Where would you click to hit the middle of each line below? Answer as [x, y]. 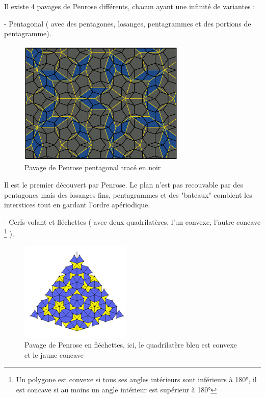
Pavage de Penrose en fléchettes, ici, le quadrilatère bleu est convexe [131, 345]
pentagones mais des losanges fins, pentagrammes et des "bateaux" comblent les [128, 194]
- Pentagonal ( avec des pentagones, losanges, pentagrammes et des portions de [128, 23]
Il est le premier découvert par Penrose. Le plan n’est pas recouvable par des [124, 184]
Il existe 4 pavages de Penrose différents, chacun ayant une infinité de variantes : [130, 6]
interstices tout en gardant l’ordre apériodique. [77, 205]
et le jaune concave [54, 354]
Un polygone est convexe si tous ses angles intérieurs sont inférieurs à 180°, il [136, 379]
